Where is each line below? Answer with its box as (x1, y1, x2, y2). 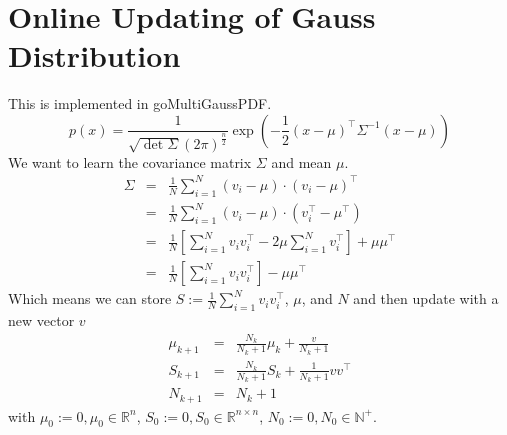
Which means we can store (8, 288, 172, 309)
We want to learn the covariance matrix (8, 151, 252, 172)
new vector (8, 310, 75, 331)
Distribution (8, 35, 181, 76)
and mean (271, 151, 332, 172)
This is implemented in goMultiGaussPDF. (8, 93, 272, 114)
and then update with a (353, 288, 499, 309)
